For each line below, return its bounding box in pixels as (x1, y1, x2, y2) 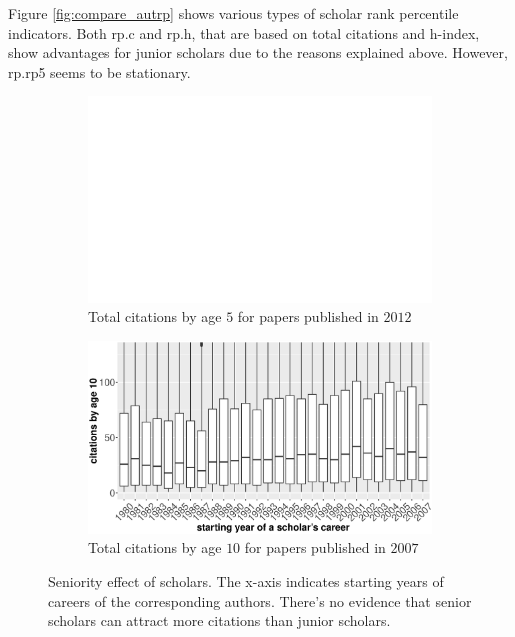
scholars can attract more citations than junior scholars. (48, 610, 391, 631)
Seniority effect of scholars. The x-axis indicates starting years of (48, 571, 444, 592)
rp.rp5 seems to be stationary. (8, 61, 191, 82)
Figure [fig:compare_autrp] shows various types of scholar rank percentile (8, 3, 459, 23)
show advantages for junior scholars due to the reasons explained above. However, (8, 42, 508, 63)
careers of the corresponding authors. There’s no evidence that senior (48, 590, 472, 611)
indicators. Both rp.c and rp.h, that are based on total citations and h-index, (8, 22, 480, 43)
